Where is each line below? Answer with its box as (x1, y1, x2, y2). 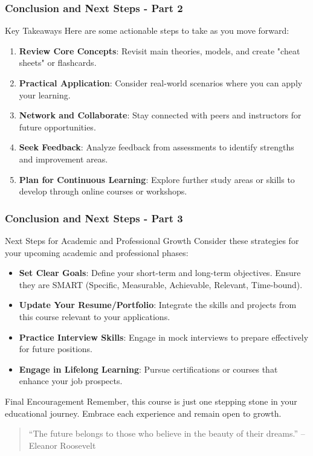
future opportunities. (19, 120, 96, 133)
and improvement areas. (19, 152, 108, 165)
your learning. (19, 88, 71, 101)
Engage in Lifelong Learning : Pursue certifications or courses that (19, 362, 278, 375)
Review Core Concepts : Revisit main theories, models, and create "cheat (19, 44, 300, 57)
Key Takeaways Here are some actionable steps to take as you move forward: (5, 24, 289, 37)
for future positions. (19, 342, 93, 355)
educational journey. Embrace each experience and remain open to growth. (5, 406, 282, 419)
